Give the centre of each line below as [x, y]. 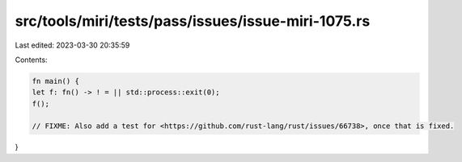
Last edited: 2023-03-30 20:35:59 [72, 45]
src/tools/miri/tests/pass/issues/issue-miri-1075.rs [193, 21]
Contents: [31, 60]
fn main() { [56, 81]
